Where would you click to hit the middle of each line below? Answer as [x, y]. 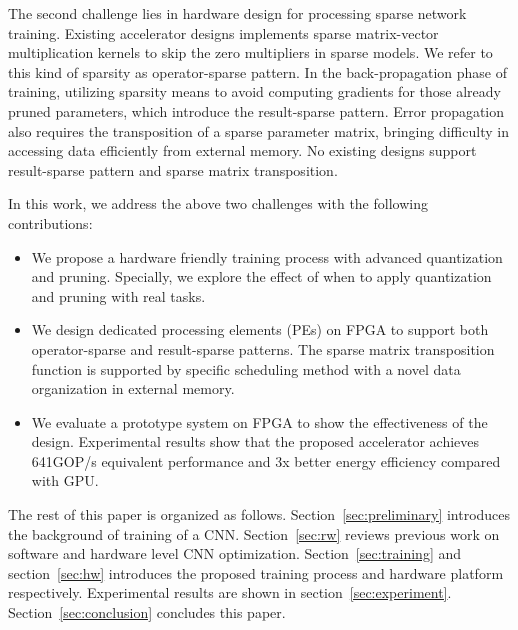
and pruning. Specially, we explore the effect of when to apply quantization [261, 276]
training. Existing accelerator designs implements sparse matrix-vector [223, 32]
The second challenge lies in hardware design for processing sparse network [237, 13]
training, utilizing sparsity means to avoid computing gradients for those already [254, 91]
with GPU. [65, 480]
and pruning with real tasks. [118, 295]
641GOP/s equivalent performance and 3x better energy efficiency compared [266, 460]
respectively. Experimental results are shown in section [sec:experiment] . [230, 592]
